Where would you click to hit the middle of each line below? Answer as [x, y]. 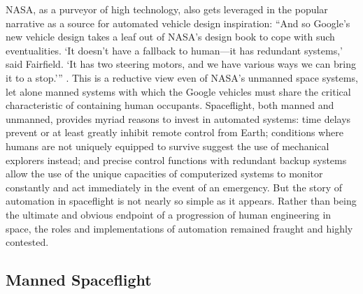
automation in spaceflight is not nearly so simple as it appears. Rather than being [181, 201]
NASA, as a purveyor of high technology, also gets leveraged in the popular [167, 9]
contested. [27, 242]
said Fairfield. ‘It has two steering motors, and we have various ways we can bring [181, 64]
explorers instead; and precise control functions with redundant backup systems [176, 160]
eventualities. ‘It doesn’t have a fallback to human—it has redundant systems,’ [174, 50]
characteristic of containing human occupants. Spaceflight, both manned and [170, 105]
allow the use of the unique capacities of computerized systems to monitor [164, 174]
